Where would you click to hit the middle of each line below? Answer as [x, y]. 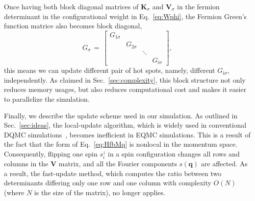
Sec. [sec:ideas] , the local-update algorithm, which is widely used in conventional [125, 125]
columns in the [26, 164]
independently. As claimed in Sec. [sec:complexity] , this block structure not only [125, 79]
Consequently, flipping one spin [51, 154]
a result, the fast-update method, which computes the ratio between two [113, 173]
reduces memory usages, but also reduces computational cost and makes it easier [125, 89]
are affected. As [224, 164]
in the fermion [198, 6]
